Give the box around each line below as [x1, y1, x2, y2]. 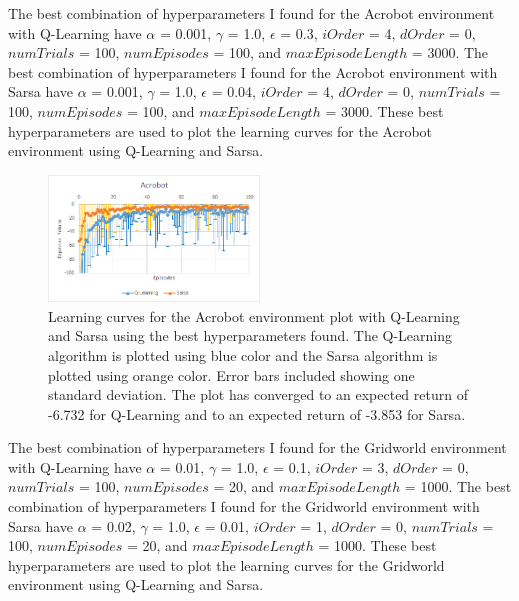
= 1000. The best [404, 476, 512, 497]
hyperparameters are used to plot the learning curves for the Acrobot [8, 120, 433, 141]
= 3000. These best [325, 100, 444, 121]
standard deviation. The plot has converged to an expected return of [48, 384, 468, 405]
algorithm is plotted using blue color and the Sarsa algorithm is [48, 344, 438, 365]
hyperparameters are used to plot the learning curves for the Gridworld [8, 554, 445, 575]
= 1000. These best [318, 535, 437, 556]
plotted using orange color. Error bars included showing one [48, 364, 415, 385]
